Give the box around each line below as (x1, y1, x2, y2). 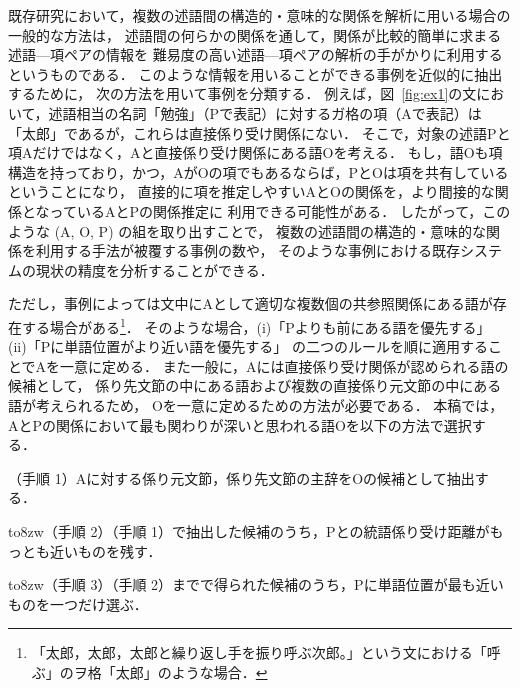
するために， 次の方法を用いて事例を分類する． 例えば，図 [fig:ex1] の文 (8, 83, 477, 104)
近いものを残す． (49, 540, 162, 561)
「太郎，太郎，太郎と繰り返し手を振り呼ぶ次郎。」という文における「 (31, 642, 487, 663)
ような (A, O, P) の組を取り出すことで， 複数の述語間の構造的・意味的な (8, 220, 486, 241)
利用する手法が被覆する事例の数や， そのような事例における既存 (35, 240, 461, 261)
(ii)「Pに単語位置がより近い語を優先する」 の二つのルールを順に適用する (8, 336, 488, 357)
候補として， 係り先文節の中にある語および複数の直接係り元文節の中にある (8, 375, 502, 396)
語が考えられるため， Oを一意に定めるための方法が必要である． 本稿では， (8, 394, 504, 415)
